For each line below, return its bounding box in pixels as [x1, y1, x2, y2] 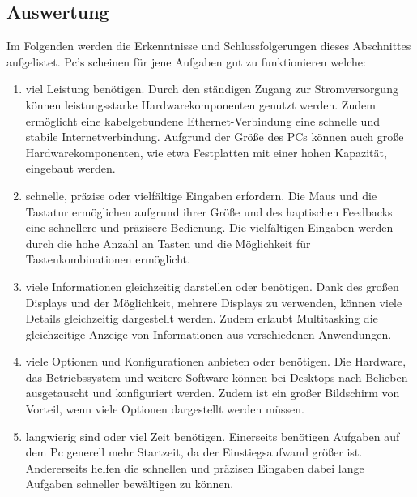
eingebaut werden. [25, 160, 116, 177]
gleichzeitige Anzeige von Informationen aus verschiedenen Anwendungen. [25, 325, 392, 342]
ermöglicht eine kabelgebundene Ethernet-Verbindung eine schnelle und [25, 112, 380, 129]
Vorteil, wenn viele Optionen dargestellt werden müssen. [25, 401, 304, 418]
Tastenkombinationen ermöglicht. [25, 251, 190, 268]
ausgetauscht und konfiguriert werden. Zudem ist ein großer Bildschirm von [25, 384, 400, 401]
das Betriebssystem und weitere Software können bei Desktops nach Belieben [25, 368, 408, 385]
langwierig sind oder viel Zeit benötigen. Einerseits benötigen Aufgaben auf [25, 427, 400, 444]
